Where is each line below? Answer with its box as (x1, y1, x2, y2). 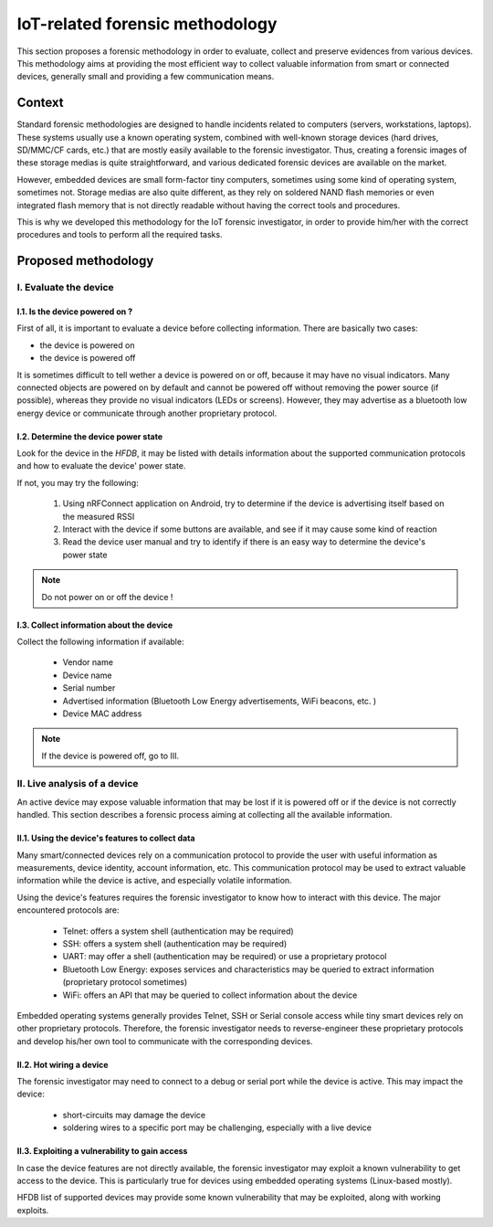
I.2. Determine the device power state (16, 430, 163, 442)
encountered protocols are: (16, 904, 120, 915)
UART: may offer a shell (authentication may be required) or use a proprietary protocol (62, 951, 387, 962)
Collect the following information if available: (16, 636, 184, 647)
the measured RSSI (62, 511, 135, 522)
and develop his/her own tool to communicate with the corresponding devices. (16, 1035, 313, 1046)
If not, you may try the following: (16, 477, 139, 488)
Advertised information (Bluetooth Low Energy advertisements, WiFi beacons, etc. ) (62, 695, 377, 706)
